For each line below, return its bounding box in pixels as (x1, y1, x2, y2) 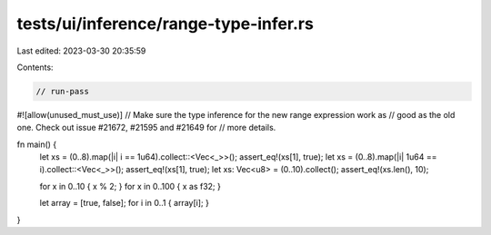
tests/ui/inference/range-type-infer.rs (16, 14, 314, 34)
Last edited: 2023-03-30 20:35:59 (16, 45, 146, 56)
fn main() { (16, 139, 57, 150)
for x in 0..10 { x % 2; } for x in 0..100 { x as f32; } (39, 181, 222, 191)
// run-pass (35, 86, 90, 96)
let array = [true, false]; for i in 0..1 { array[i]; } (39, 198, 209, 209)
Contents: (16, 62, 54, 73)
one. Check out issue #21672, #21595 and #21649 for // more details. (16, 122, 276, 133)
